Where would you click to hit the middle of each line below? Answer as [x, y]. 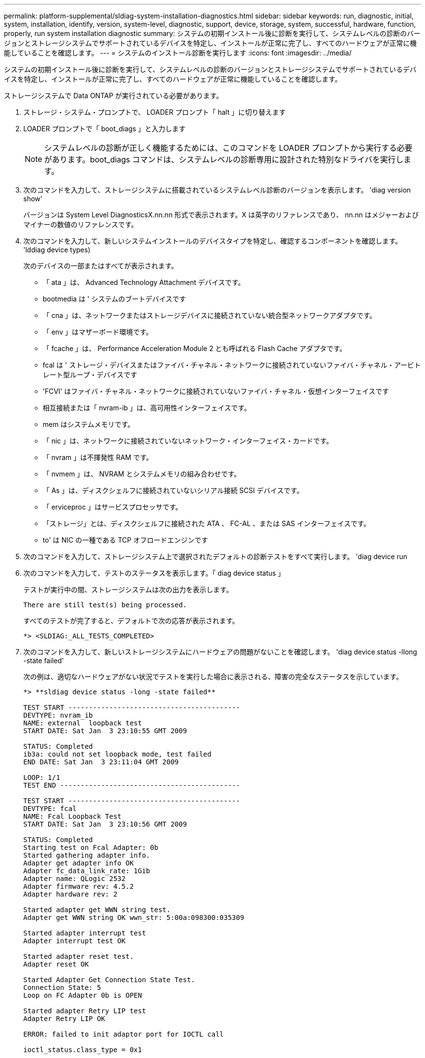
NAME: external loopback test [83, 723]
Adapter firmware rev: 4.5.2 [79, 886]
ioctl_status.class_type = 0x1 [83, 1050]
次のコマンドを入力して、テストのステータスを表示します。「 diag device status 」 [154, 573]
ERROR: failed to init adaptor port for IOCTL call [124, 1034]
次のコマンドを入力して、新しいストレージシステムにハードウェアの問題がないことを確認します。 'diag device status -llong [220, 652]
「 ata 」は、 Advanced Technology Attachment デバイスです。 [144, 282]
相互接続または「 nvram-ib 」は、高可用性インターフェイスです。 [147, 408]
